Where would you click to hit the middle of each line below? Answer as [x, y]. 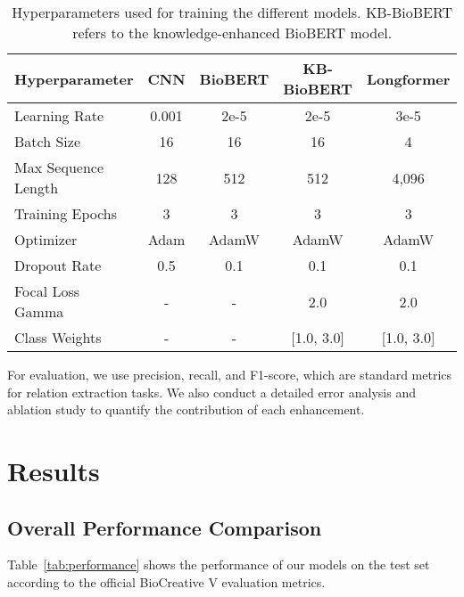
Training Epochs [66, 213]
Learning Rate [59, 115]
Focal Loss [47, 291]
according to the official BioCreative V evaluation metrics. [166, 581]
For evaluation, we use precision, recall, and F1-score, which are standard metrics [230, 374]
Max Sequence [59, 167]
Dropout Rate [58, 265]
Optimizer [46, 239]
